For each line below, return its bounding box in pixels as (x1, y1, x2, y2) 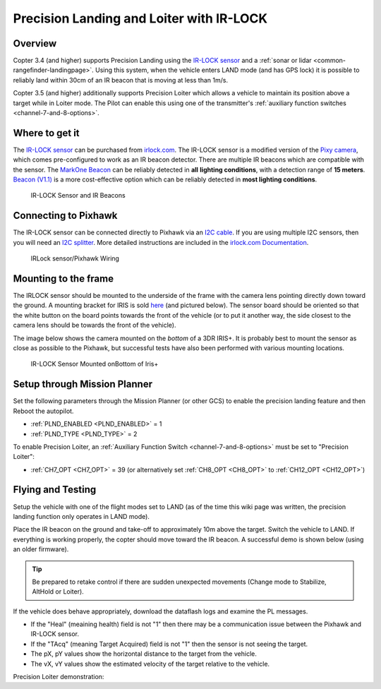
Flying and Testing (13, 484, 97, 496)
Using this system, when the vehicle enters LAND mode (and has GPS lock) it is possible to (95, 66, 360, 74)
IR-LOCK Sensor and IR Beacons (30, 191, 126, 200)
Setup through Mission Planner (13, 378, 153, 390)
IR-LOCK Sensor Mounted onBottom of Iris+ (30, 360, 159, 369)
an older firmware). (13, 545, 69, 553)
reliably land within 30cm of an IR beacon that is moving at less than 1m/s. (13, 76, 229, 84)
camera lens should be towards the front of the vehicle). (13, 321, 176, 330)
